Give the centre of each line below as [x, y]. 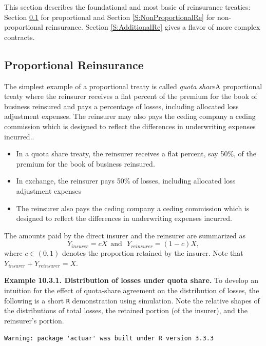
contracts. [20, 37]
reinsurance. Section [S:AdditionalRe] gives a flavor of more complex [153, 27]
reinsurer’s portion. [34, 320]
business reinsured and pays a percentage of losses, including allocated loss [121, 106]
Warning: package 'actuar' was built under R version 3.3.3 [109, 338]
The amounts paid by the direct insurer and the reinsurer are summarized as [125, 235]
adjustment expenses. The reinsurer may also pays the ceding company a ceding [130, 116]
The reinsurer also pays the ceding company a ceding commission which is [133, 208]
